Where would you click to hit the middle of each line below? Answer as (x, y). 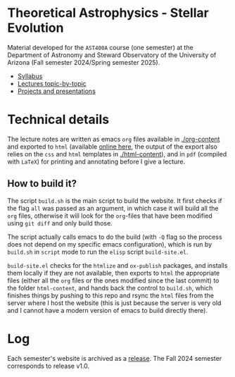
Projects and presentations (57, 91)
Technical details (58, 119)
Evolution (36, 28)
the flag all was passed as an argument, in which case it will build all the (113, 208)
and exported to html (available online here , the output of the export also (113, 147)
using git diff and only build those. (60, 223)
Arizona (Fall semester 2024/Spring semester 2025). (84, 62)
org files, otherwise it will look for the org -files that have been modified (110, 216)
